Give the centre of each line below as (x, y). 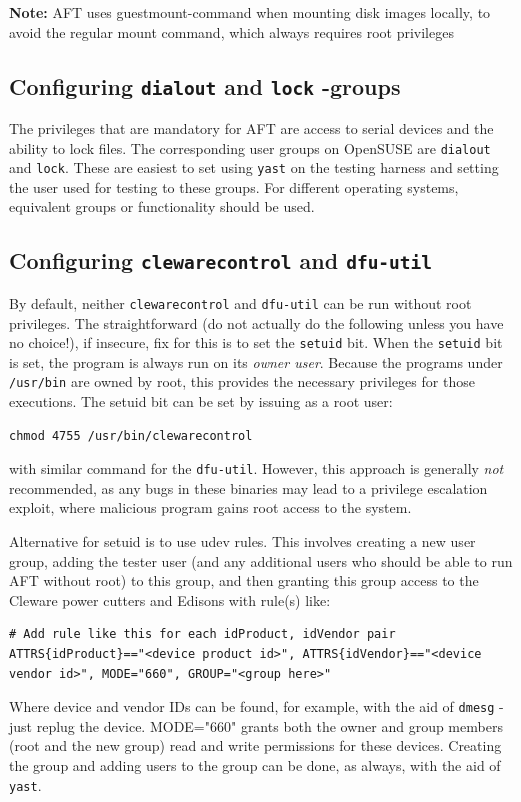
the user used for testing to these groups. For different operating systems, (234, 186)
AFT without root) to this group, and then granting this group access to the (244, 580)
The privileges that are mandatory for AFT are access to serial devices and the (251, 127)
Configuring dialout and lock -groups (205, 85)
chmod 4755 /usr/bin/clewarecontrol (131, 435)
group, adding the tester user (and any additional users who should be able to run (261, 560)
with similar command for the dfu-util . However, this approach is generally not (256, 468)
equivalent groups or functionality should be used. (162, 206)
